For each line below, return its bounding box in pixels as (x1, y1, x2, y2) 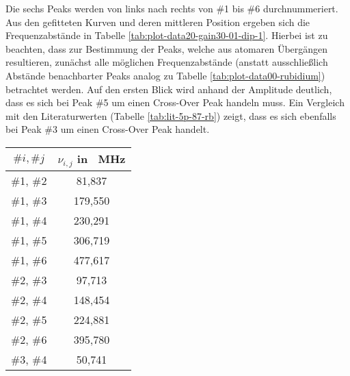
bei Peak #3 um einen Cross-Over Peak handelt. (5, 122, 210, 136)
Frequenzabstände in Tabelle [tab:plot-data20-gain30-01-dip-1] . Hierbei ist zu (5, 28, 328, 42)
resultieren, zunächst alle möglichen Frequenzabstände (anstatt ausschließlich (5, 55, 328, 69)
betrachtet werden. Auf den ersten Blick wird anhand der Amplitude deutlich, (5, 82, 332, 96)
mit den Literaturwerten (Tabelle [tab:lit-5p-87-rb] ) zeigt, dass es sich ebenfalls (5, 108, 336, 123)
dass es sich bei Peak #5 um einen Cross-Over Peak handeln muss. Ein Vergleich (5, 95, 345, 110)
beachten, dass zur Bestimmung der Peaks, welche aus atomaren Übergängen (5, 41, 328, 55)
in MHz (77, 150, 126, 166)
